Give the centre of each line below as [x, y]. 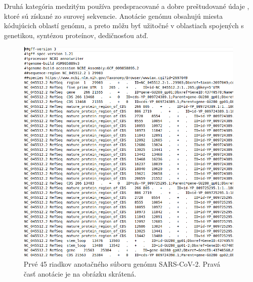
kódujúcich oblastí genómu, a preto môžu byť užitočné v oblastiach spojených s [124, 25]
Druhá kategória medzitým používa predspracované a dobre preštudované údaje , [127, 6]
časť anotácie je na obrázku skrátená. [80, 273]
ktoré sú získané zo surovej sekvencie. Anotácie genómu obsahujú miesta [113, 16]
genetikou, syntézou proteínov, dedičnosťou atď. [76, 35]
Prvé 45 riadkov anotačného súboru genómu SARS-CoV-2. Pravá [122, 263]
